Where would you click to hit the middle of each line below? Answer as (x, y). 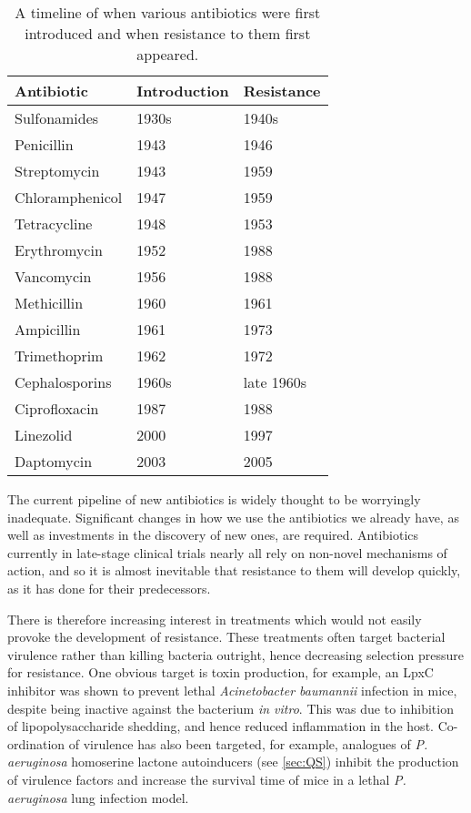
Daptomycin (54, 461)
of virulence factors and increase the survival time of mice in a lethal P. (207, 779)
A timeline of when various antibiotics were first (168, 12)
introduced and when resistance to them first (168, 33)
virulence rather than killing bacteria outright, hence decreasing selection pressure (235, 654)
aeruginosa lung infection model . (98, 797)
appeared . (168, 54)
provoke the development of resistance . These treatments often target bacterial (226, 637)
